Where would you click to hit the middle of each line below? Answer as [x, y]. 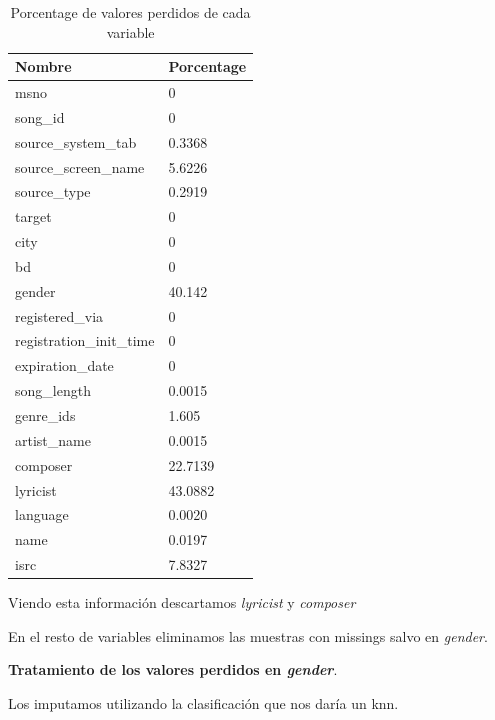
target [33, 216]
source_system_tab [76, 141]
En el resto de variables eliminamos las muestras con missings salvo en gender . [248, 635]
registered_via [59, 315]
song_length [53, 390]
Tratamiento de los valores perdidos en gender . [173, 669]
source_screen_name [80, 166]
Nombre [43, 66]
